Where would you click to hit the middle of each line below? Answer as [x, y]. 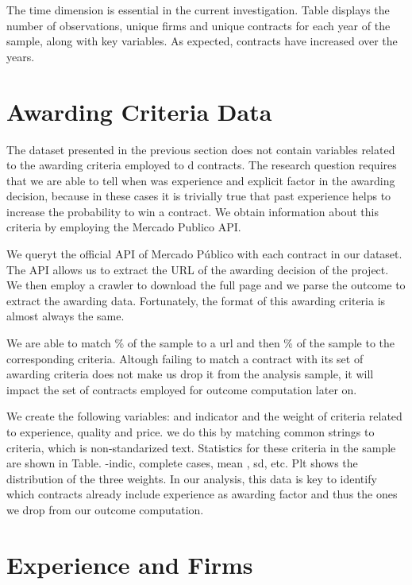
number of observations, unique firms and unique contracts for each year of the [198, 25]
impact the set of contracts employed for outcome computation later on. [182, 389]
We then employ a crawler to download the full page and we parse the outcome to [206, 285]
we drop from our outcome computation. [105, 509]
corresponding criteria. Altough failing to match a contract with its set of [185, 358]
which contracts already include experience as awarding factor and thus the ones [202, 494]
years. [21, 56]
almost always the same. [65, 316]
